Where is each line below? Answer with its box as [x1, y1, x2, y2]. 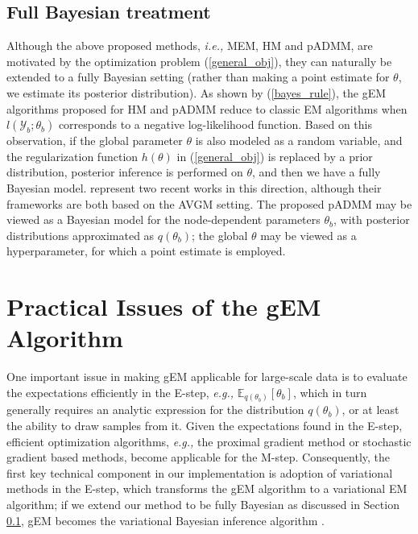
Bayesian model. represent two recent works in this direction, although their [6, 179, 382, 196]
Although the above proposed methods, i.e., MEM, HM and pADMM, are [6, 37, 373, 54]
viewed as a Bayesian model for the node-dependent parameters [6, 211, 321, 228]
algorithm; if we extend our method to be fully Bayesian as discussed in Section [6, 495, 399, 512]
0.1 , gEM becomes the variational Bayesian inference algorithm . [6, 511, 325, 528]
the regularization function [6, 147, 139, 164]
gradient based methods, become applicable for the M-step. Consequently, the [6, 449, 390, 466]
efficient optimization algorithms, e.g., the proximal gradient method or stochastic [6, 433, 412, 449]
